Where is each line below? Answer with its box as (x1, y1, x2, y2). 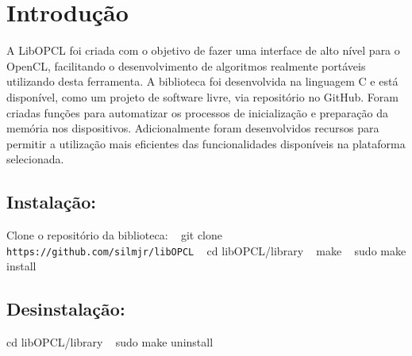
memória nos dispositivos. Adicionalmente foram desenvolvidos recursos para (6, 120, 379, 136)
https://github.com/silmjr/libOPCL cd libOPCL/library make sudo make (6, 242, 406, 258)
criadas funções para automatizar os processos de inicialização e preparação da (6, 104, 388, 121)
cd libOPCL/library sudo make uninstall (6, 334, 214, 350)
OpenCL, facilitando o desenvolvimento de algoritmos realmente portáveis (6, 57, 366, 74)
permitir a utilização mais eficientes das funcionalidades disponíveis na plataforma (6, 135, 406, 151)
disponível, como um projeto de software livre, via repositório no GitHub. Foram (6, 88, 399, 105)
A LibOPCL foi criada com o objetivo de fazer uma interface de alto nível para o (6, 42, 400, 59)
